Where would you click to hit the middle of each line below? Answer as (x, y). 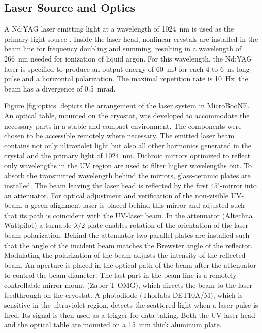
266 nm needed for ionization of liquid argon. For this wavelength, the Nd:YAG (128, 58)
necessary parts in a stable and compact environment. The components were (123, 125)
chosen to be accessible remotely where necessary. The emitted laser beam (119, 135)
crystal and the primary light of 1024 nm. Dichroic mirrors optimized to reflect (127, 155)
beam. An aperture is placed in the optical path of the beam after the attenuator (130, 265)
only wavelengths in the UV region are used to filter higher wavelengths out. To (128, 165)
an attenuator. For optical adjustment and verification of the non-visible (116, 195)
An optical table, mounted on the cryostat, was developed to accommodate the (127, 115)
